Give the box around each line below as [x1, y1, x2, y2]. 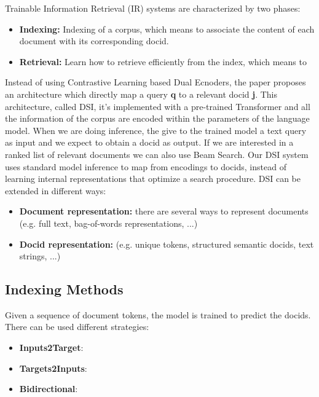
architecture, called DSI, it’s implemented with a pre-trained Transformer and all [5, 100, 310, 112]
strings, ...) [19, 250, 61, 262]
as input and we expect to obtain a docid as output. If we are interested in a [5, 136, 294, 149]
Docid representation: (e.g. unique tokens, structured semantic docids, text [19, 237, 314, 250]
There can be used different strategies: [5, 320, 149, 333]
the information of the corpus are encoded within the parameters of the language [5, 112, 310, 125]
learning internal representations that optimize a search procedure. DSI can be [5, 172, 301, 185]
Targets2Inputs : [19, 361, 87, 374]
